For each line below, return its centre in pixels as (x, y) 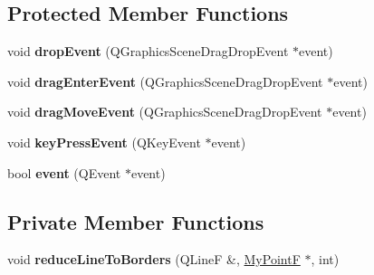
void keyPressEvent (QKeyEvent (104, 142)
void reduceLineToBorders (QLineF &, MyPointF (154, 259)
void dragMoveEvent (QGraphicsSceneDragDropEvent (165, 112)
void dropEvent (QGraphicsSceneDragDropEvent (148, 51)
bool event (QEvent (64, 172)
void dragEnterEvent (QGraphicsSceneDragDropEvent (165, 81)
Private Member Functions (136, 221)
